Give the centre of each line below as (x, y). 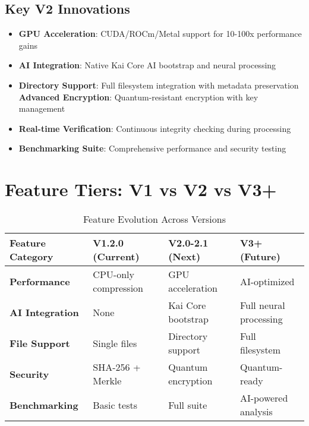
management (42, 108)
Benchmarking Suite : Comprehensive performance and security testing (152, 148)
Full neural (262, 305)
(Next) (185, 257)
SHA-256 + (117, 367)
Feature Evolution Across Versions (154, 219)
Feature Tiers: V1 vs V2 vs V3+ (141, 189)
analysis (256, 412)
